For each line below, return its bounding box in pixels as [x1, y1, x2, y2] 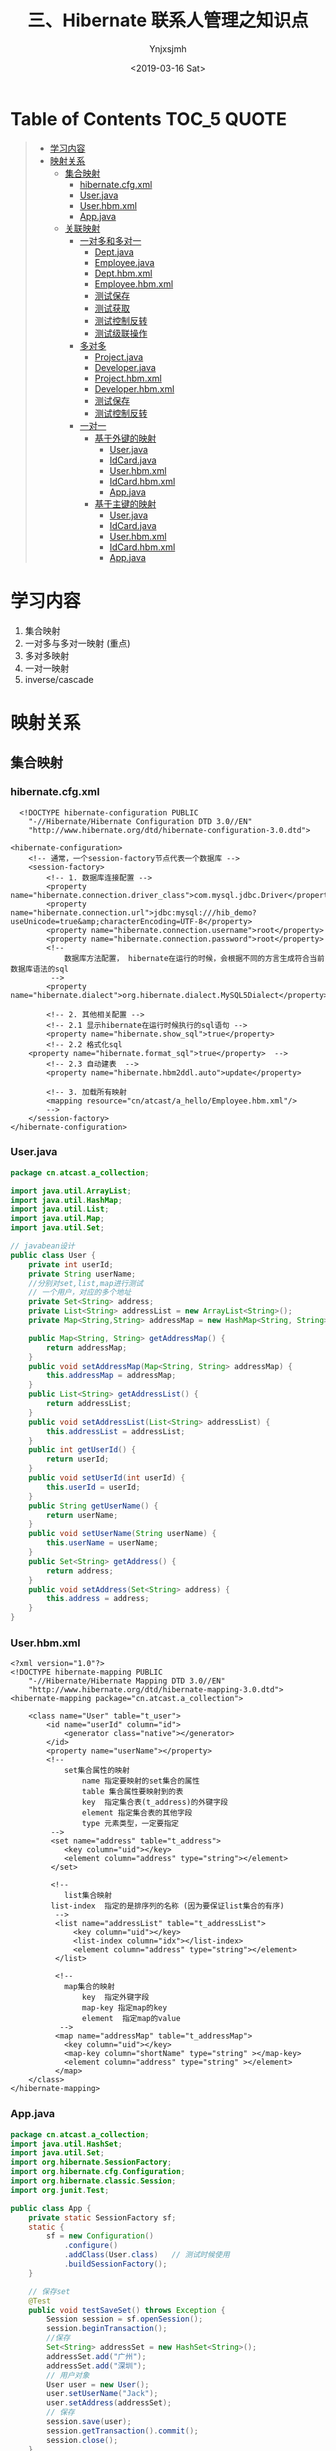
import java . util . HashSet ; [10, 2139, 123, 2149]
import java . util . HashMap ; [10, 1195, 123, 1205]
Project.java [94, 351, 144, 363]
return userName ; [46, 1510, 118, 1520]
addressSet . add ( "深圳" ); [46, 2361, 147, 2371]
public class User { [10, 1250, 97, 1260]
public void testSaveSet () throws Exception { [28, 2305, 226, 2315]
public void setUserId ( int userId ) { [28, 1473, 186, 1483]
